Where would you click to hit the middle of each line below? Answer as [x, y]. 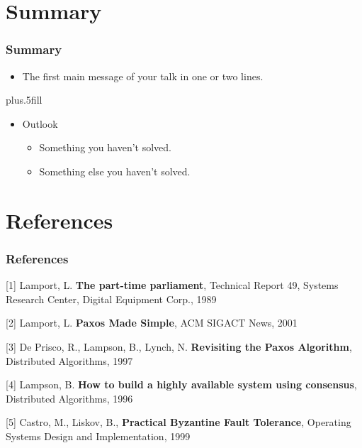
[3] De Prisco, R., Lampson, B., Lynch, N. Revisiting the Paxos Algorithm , [179, 346]
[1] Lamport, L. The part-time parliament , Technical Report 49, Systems [172, 285]
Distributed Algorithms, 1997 [69, 360]
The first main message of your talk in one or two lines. [143, 76]
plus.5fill [24, 100]
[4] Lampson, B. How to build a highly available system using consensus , [181, 384]
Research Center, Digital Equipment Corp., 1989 [111, 299]
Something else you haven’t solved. [115, 171]
